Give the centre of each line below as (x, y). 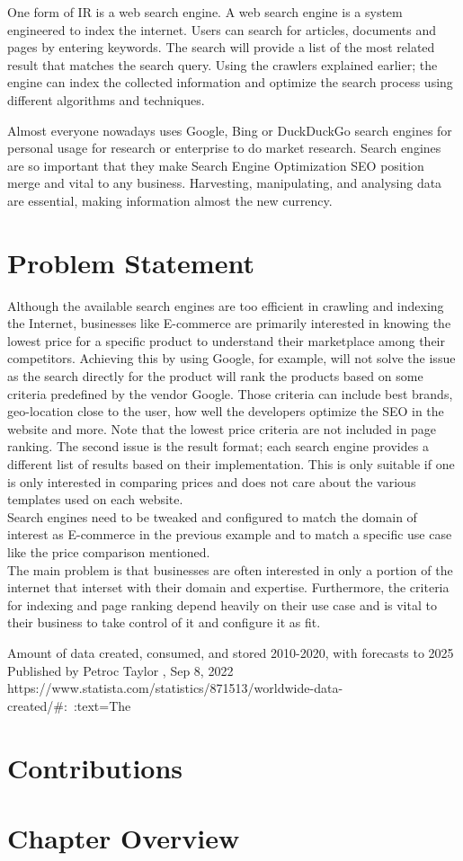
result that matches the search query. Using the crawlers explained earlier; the (223, 64)
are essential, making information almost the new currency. (170, 200)
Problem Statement (131, 262)
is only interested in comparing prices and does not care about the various (212, 481)
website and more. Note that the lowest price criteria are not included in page (222, 428)
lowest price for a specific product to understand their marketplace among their (227, 340)
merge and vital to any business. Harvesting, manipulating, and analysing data (225, 183)
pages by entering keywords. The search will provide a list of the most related (221, 47)
